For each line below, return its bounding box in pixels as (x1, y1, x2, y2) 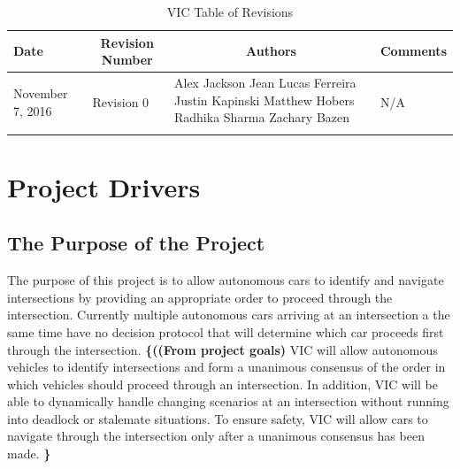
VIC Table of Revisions (166, 3, 294, 20)
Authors (246, 42, 296, 60)
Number (101, 50, 153, 69)
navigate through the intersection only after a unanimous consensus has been (7, 427, 425, 445)
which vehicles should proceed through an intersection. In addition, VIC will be (7, 374, 438, 393)
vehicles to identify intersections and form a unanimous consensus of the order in (7, 358, 446, 376)
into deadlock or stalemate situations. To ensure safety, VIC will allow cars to (7, 409, 428, 427)
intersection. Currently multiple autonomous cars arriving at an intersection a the (7, 305, 450, 324)
